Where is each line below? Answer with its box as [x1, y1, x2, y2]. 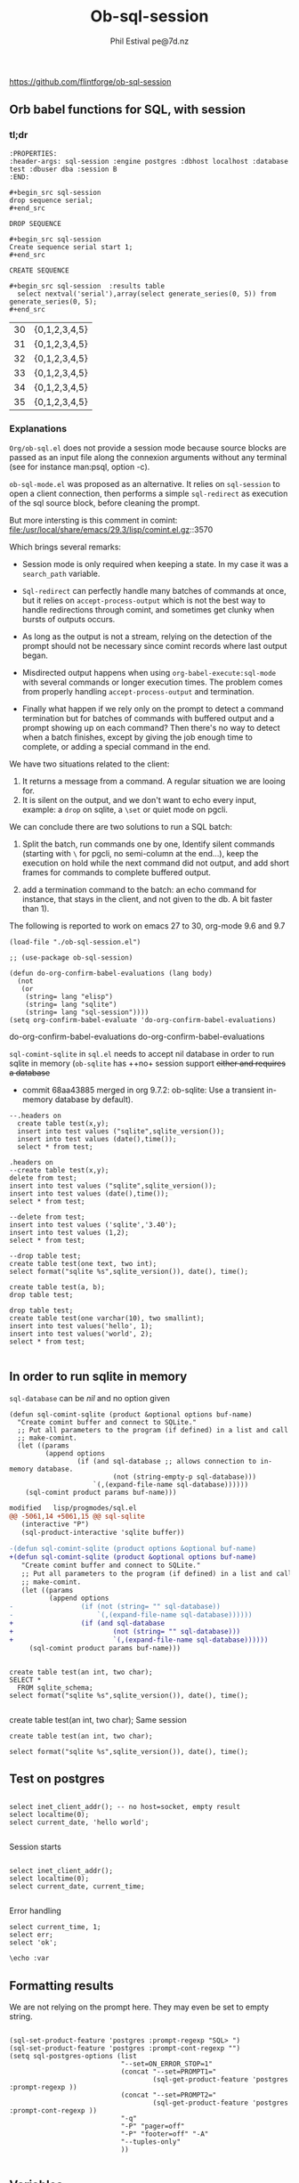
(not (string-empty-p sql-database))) [112, 1472, 256, 1481]
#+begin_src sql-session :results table [9, 281, 166, 290]
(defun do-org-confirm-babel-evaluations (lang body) [9, 969, 214, 978]
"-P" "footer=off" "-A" [120, 2130, 209, 2138]
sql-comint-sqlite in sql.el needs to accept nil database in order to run [9, 1048, 275, 1059]
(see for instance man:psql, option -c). [9, 461, 150, 472]
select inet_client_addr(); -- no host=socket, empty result [9, 1803, 241, 1812]
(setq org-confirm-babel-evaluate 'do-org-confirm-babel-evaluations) [9, 1015, 277, 1025]
